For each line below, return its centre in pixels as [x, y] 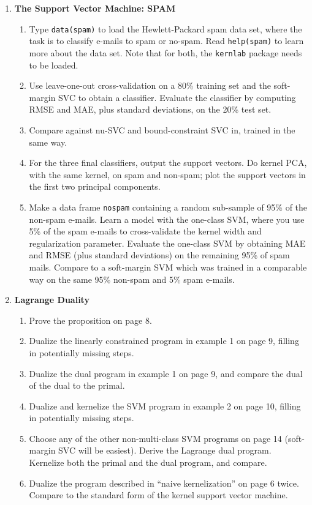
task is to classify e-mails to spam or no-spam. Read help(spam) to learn [166, 41]
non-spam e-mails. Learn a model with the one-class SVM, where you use [167, 219]
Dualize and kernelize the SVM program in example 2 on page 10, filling [165, 406]
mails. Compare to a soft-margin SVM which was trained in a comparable [168, 267]
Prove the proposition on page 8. [90, 320]
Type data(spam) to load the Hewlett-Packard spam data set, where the [166, 28]
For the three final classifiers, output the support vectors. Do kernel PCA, [168, 163]
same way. [48, 142]
